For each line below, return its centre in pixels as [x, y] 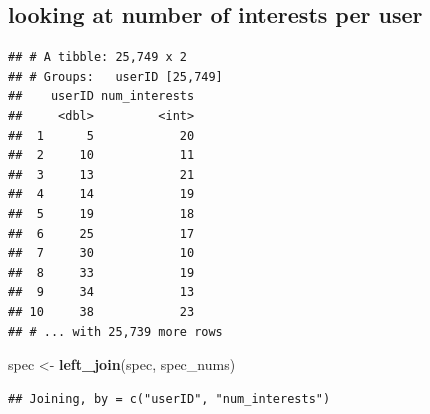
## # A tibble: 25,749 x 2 [97, 57]
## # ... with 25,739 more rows [115, 331]
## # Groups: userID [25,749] [115, 76]
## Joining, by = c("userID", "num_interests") [169, 398]
